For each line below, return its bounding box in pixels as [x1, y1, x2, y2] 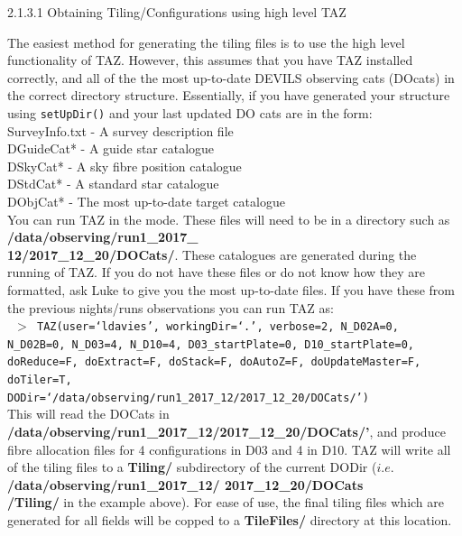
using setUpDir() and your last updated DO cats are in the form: [7, 103, 373, 122]
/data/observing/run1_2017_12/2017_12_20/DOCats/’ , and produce [7, 422, 446, 441]
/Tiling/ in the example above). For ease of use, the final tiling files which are [7, 493, 445, 512]
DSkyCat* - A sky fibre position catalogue [7, 156, 242, 175]
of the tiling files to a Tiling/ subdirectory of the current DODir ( [7, 457, 377, 476]
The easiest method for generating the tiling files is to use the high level [7, 32, 405, 51]
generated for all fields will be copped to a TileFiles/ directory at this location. [7, 511, 452, 529]
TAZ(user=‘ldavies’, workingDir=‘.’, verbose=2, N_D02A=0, [36, 320, 399, 334]
